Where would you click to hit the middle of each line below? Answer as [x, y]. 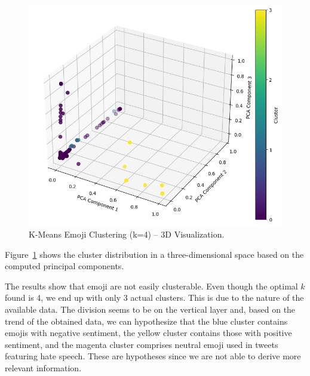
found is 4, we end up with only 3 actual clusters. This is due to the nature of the [154, 298]
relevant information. [43, 367]
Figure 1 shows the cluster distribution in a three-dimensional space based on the [154, 254]
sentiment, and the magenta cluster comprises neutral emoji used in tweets [142, 344]
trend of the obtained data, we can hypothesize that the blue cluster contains [146, 321]
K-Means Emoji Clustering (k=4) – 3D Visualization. [127, 234]
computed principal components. [65, 266]
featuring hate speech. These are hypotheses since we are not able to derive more [153, 356]
